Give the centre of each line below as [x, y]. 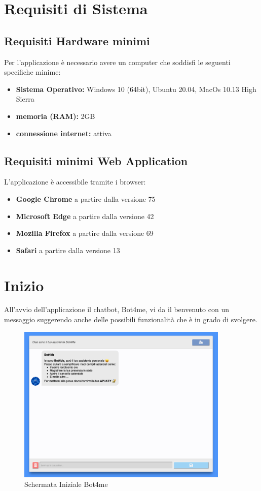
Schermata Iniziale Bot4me [66, 484]
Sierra [25, 99]
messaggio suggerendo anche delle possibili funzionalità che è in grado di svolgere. [131, 319]
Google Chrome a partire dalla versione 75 [86, 198]
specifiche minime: [32, 72]
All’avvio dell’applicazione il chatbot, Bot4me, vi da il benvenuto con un [117, 309]
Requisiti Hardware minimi [77, 40]
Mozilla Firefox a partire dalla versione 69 [85, 233]
